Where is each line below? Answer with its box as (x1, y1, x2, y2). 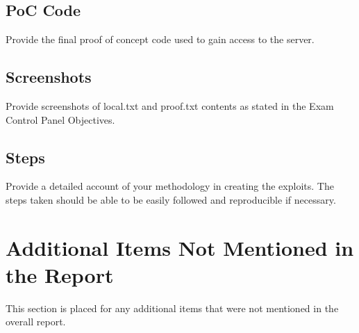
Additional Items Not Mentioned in (6, 233, 354, 261)
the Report (6, 260, 114, 289)
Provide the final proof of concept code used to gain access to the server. (6, 32, 315, 47)
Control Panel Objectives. (6, 112, 115, 127)
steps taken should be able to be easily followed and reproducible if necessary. (6, 192, 336, 206)
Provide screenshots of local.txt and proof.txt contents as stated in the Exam (6, 99, 334, 113)
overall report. (6, 314, 66, 329)
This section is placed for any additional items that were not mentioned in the (6, 300, 339, 315)
